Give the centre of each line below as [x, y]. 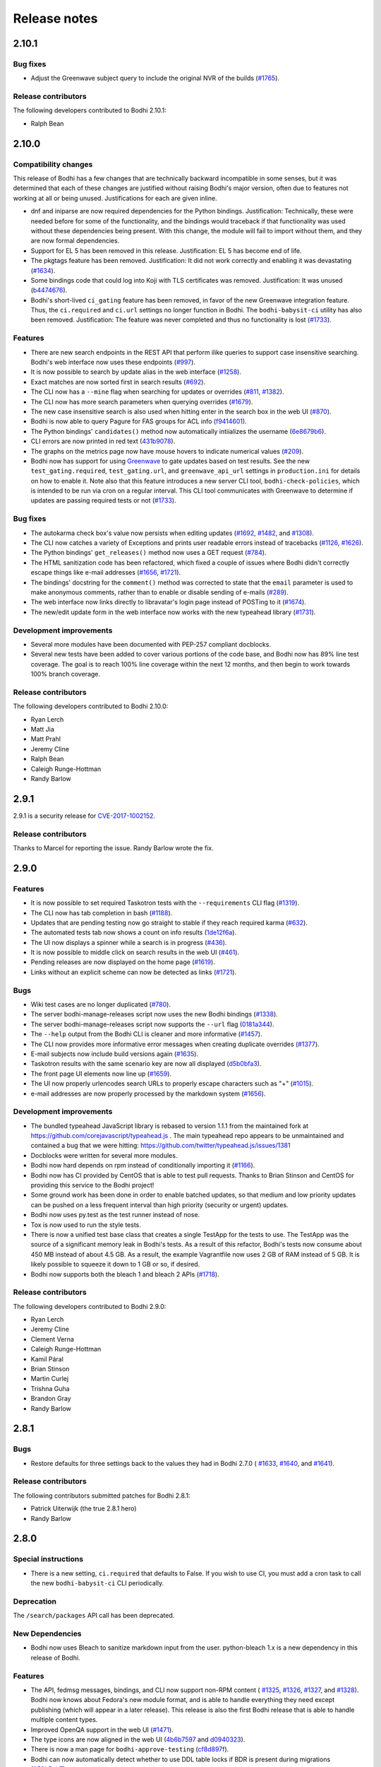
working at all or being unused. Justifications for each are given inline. [115, 198]
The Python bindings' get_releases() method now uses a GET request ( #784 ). [149, 553]
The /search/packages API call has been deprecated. [94, 1616]
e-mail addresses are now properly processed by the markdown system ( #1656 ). [148, 1093]
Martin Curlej [50, 1379]
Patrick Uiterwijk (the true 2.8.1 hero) [84, 1508]
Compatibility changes [53, 164]
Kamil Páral [47, 1359]
